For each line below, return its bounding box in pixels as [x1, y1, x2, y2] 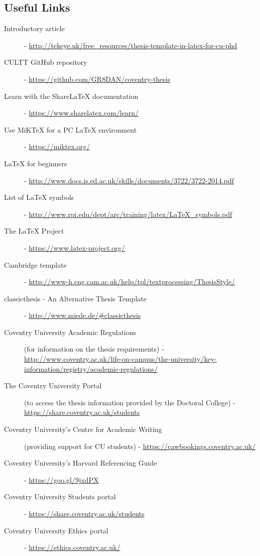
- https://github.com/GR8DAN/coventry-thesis [24, 73, 171, 84]
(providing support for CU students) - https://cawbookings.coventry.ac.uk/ [24, 440, 256, 451]
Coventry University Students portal [4, 491, 116, 502]
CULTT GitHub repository [4, 57, 87, 67]
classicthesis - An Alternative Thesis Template [4, 293, 147, 303]
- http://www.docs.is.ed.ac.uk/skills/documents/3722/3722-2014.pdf [24, 175, 234, 185]
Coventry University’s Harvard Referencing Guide [4, 458, 157, 468]
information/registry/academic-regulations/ [24, 363, 158, 374]
